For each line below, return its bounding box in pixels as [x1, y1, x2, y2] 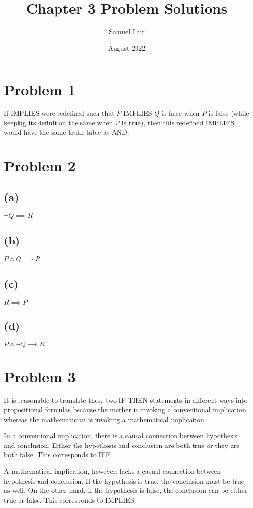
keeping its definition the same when [4, 117, 113, 127]
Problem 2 [4, 156, 76, 176]
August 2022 [108, 42, 146, 53]
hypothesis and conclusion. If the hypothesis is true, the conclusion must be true [4, 475, 245, 486]
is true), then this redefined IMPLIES [121, 117, 234, 127]
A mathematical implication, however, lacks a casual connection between [4, 466, 221, 476]
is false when [161, 108, 200, 118]
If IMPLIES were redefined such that [4, 108, 115, 118]
